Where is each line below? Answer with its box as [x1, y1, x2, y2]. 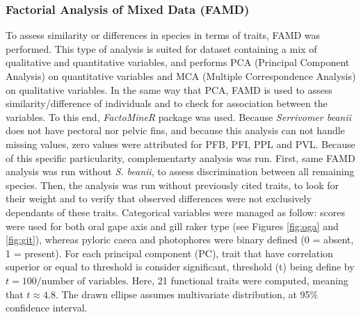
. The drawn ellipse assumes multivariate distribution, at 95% [55, 286, 319, 301]
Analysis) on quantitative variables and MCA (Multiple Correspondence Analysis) [6, 69, 356, 83]
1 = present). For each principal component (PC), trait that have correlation [6, 245, 333, 260]
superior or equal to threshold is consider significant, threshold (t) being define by [6, 259, 355, 274]
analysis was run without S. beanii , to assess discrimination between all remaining [6, 164, 355, 179]
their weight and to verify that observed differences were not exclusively [6, 191, 312, 206]
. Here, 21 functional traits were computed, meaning [126, 273, 348, 287]
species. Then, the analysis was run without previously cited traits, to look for [6, 177, 339, 192]
